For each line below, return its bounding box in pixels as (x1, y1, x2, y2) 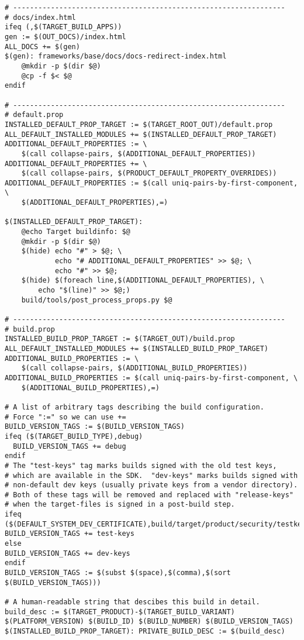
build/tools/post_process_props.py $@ (21, 295, 172, 304)
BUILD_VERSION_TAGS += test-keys (5, 529, 134, 538)
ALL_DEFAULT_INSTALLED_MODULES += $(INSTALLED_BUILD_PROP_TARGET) (5, 344, 269, 353)
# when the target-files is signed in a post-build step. (5, 500, 235, 509)
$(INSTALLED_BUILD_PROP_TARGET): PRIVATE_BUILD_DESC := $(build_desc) (5, 627, 285, 635)
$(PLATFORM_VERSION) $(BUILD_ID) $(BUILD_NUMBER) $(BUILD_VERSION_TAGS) (5, 617, 293, 626)
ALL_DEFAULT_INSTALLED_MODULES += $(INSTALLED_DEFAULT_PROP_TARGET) (5, 130, 277, 139)
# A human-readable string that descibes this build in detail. (5, 598, 260, 607)
